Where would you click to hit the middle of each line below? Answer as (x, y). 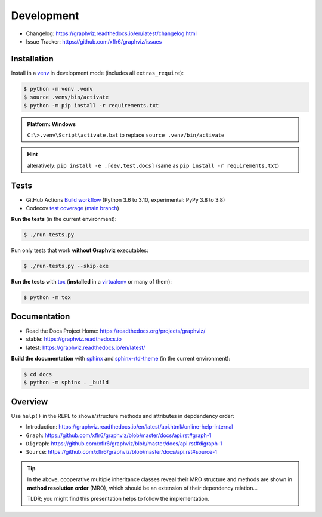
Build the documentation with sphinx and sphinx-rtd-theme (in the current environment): (121, 359)
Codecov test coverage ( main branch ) (72, 208)
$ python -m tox (47, 298)
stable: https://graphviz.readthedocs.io (74, 339)
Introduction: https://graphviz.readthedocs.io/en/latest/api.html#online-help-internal (129, 427)
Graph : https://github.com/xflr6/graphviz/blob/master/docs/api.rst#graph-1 (119, 435)
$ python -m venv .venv (58, 89)
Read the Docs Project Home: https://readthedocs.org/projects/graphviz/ (116, 331)
